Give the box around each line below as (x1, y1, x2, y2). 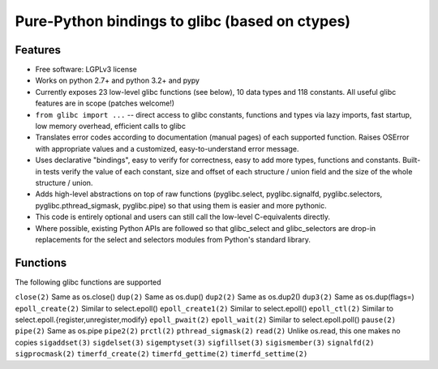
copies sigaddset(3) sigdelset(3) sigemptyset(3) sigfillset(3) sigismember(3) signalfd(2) (15, 337, 375, 347)
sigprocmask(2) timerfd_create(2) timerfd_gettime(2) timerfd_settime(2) (15, 350, 308, 358)
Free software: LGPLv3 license (35, 65, 138, 75)
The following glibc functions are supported (15, 277, 161, 287)
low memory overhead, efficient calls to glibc (35, 122, 187, 131)
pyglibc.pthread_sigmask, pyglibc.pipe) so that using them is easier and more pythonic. (35, 200, 328, 210)
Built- (401, 155, 421, 165)
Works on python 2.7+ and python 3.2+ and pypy (35, 75, 200, 85)
